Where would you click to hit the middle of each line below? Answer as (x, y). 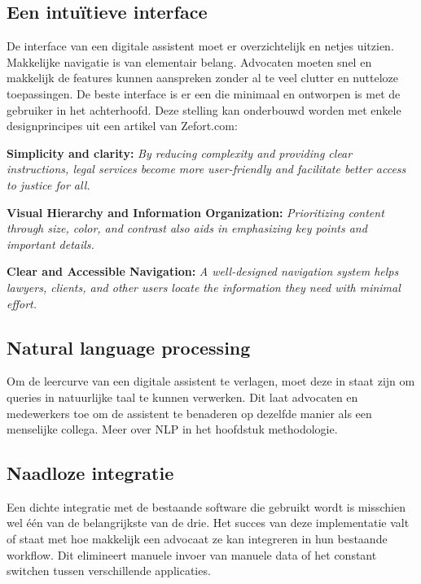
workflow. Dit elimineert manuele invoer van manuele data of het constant (192, 554)
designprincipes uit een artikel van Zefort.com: (122, 126)
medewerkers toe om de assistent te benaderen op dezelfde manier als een (189, 413)
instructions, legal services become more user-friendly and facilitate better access (206, 169)
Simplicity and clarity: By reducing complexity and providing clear (180, 153)
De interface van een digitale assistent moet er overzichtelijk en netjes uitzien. (200, 46)
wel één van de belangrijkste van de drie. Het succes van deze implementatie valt (208, 523)
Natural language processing (129, 347)
